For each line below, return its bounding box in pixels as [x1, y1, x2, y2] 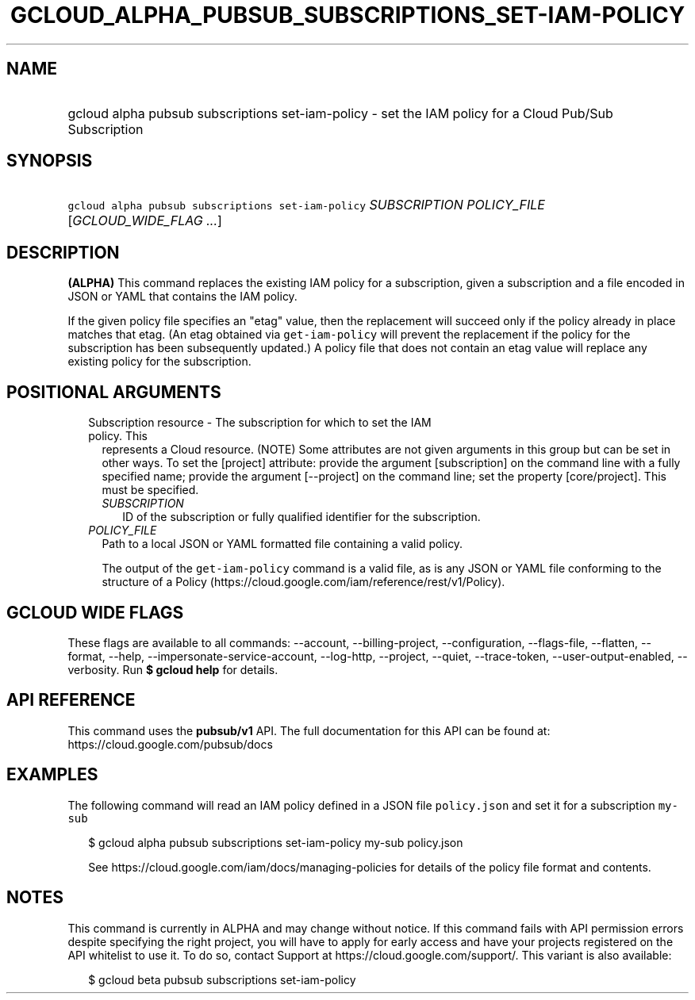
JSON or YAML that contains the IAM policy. [67, 289, 298, 304]
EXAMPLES [6, 764, 98, 785]
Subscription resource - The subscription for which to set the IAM [88, 416, 432, 430]
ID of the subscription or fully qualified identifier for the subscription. [122, 510, 481, 524]
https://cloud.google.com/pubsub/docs [67, 737, 273, 751]
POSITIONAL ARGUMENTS [6, 381, 221, 402]
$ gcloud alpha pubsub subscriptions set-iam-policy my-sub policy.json [88, 835, 463, 849]
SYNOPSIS [6, 151, 93, 171]
